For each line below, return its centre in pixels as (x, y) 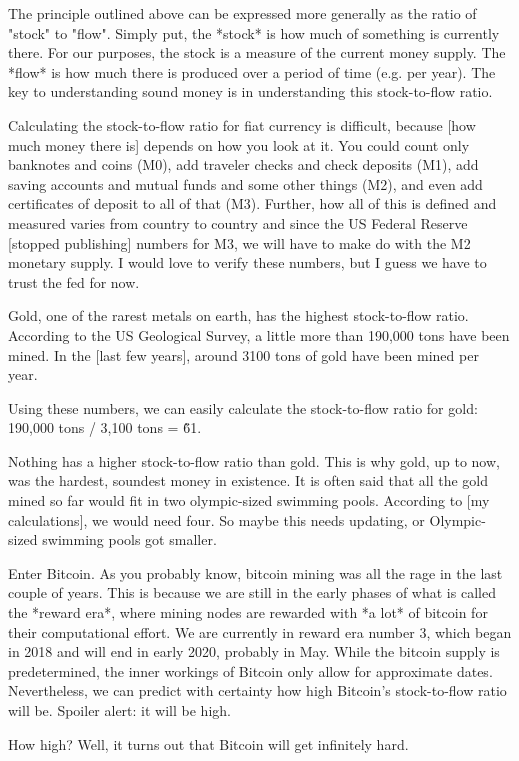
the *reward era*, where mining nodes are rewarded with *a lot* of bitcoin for (248, 612)
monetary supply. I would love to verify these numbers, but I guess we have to (247, 262)
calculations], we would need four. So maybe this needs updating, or (216, 519)
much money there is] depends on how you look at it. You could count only (239, 144)
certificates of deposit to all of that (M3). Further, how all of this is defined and (252, 203)
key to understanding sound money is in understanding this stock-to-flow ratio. (250, 91)
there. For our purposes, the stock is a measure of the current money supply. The (257, 52)
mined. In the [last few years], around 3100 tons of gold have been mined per (243, 354)
